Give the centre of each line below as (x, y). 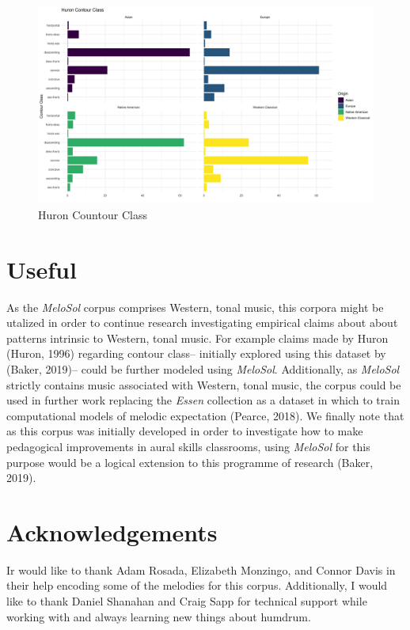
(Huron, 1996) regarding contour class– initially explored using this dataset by (196, 353)
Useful (42, 269)
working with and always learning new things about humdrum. (159, 616)
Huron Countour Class (93, 214)
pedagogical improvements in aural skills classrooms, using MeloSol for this (188, 446)
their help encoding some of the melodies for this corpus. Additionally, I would (197, 585)
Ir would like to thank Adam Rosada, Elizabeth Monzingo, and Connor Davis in (201, 569)
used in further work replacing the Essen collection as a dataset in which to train (203, 400)
